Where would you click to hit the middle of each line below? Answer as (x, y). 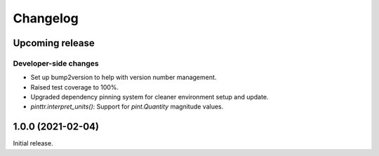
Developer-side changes (56, 63)
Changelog (46, 18)
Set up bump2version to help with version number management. (124, 78)
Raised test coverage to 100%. (75, 87)
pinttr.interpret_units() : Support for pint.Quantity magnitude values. (127, 107)
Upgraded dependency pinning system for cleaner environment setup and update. (149, 97)
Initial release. (33, 143)
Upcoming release (54, 43)
